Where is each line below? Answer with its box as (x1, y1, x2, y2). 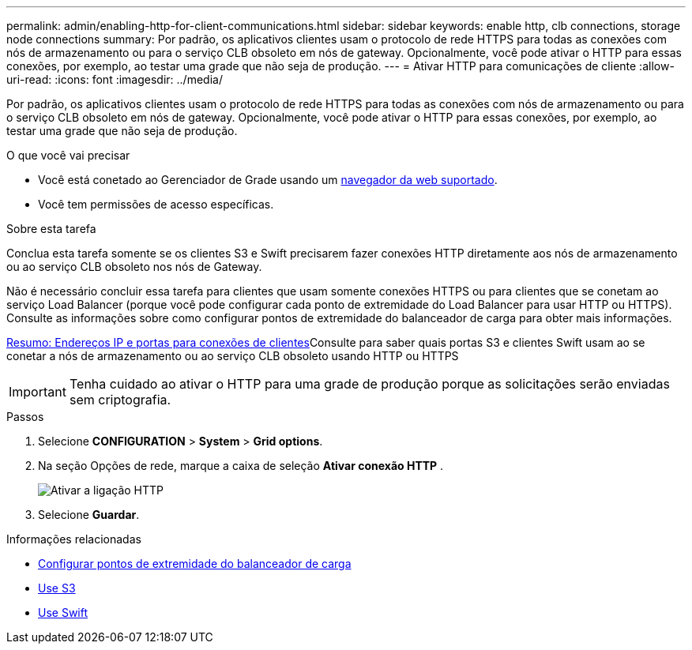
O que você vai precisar (6, 148, 130, 162)
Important (9, 384, 66, 400)
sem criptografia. (69, 392, 171, 408)
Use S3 (38, 581, 76, 595)
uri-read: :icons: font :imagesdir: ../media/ (6, 73, 223, 86)
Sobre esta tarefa (6, 222, 96, 235)
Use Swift (38, 606, 88, 619)
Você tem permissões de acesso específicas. (38, 197, 274, 211)
